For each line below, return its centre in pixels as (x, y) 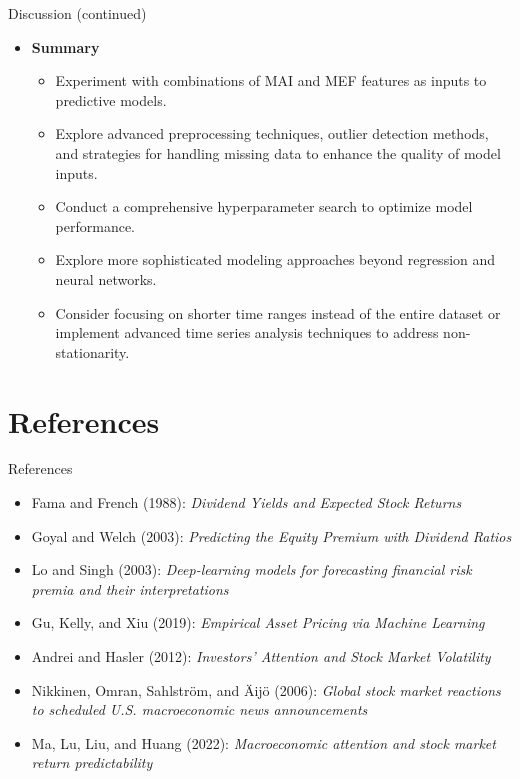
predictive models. (111, 99)
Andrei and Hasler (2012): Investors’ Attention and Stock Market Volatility (261, 656)
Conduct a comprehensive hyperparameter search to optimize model (264, 206)
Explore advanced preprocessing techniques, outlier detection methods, (272, 133)
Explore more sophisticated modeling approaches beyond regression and (275, 259)
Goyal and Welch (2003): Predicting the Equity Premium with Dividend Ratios (271, 535)
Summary (65, 46)
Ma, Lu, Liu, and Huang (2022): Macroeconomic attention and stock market (263, 742)
